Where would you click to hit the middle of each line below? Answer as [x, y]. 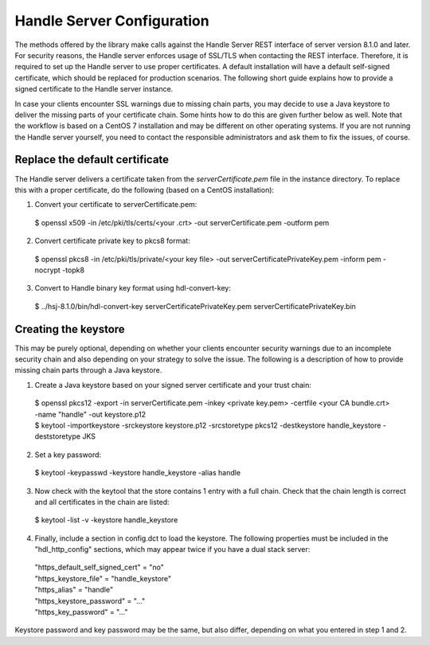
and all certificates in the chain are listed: [102, 502]
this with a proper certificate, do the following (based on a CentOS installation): [145, 190]
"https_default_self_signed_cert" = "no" [100, 567]
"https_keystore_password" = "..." [90, 600]
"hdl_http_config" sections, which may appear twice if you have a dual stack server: [172, 549]
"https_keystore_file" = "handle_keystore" [103, 578]
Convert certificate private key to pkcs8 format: [112, 241]
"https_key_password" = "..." [81, 612]
